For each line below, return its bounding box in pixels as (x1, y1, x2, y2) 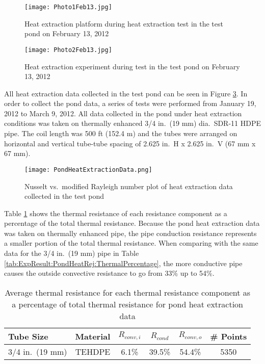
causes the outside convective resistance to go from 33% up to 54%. (4, 268, 215, 278)
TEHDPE (75, 345, 111, 357)
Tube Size (8, 330, 48, 342)
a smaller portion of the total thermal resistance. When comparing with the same (4, 238, 258, 248)
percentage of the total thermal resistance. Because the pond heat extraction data (4, 218, 260, 228)
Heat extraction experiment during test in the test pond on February (24, 61, 240, 71)
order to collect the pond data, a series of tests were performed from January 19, (4, 98, 256, 109)
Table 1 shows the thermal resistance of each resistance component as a (4, 207, 227, 218)
